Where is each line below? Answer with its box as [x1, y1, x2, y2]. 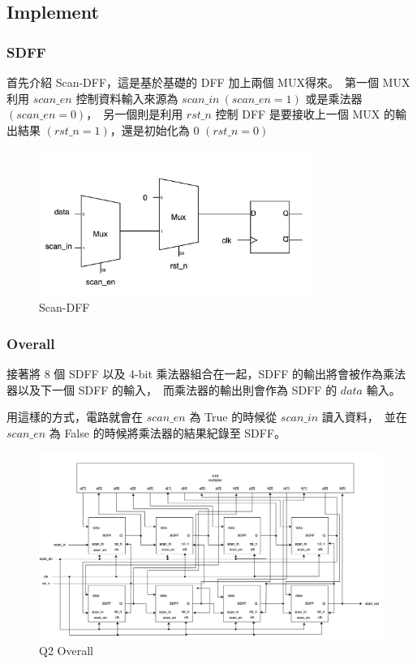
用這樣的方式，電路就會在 [6, 408, 143, 425]
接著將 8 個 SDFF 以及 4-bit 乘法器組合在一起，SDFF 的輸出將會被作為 [6, 365, 383, 382]
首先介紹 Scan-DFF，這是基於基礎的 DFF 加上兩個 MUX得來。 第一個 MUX [6, 74, 411, 90]
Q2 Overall [39, 642, 93, 659]
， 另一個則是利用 [86, 106, 183, 123]
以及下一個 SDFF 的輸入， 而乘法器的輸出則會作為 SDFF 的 [17, 381, 337, 398]
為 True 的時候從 [189, 408, 277, 425]
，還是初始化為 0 [110, 121, 200, 138]
